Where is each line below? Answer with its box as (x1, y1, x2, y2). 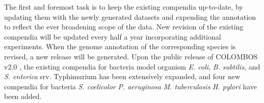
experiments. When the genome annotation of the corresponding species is (4, 41, 236, 52)
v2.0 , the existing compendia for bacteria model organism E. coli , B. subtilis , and (4, 61, 260, 72)
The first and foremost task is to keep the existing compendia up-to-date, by (4, 2, 243, 12)
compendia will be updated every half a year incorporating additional (4, 31, 221, 42)
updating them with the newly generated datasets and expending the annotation (4, 11, 256, 22)
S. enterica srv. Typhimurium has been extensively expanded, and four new (4, 71, 241, 82)
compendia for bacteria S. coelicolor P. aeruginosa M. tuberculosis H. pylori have (4, 81, 257, 91)
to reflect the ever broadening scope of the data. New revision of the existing (4, 21, 244, 32)
